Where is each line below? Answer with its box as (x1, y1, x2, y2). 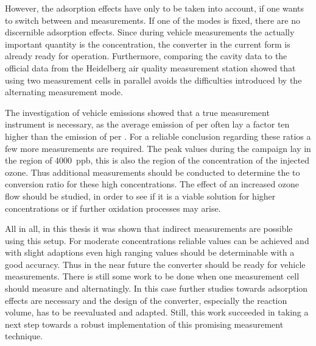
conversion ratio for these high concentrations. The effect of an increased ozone (5, 178, 300, 190)
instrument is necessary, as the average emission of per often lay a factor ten (5, 118, 290, 131)
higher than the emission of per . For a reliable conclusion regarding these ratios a (5, 129, 311, 142)
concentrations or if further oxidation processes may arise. (5, 201, 221, 214)
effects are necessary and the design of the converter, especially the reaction (5, 294, 287, 306)
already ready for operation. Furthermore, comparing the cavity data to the (5, 49, 287, 62)
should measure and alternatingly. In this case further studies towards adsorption (5, 282, 308, 295)
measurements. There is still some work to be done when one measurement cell (5, 270, 300, 283)
